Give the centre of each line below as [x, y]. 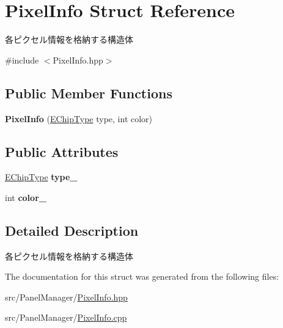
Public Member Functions [89, 93]
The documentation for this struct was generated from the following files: [142, 276]
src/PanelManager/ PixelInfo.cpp [66, 317]
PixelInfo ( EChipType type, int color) [79, 118]
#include [22, 60]
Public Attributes [62, 151]
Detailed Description [72, 230]
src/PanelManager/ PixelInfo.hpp [66, 297]
